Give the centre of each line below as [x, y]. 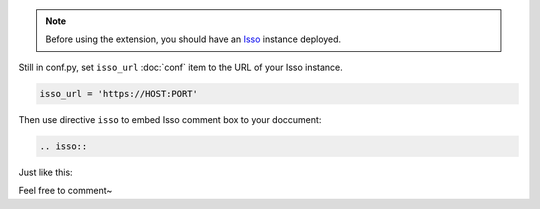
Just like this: [46, 172]
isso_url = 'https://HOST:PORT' [119, 93]
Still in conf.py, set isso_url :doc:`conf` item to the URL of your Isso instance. [181, 67]
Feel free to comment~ [65, 191]
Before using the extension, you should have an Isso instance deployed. [193, 39]
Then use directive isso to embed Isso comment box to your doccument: [170, 119]
